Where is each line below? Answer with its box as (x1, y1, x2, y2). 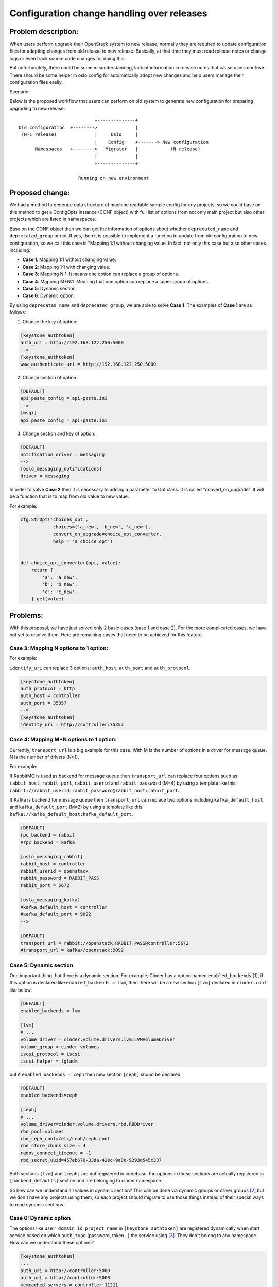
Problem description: (9, 27, 79, 36)
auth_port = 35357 (20, 700, 67, 706)
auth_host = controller (20, 693, 81, 699)
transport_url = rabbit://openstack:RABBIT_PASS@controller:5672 (20, 940, 189, 946)
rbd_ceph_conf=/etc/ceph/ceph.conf (20, 1136, 110, 1141)
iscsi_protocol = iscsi (20, 1051, 81, 1057)
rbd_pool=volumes (20, 1128, 64, 1135)
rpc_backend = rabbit (20, 832, 75, 838)
